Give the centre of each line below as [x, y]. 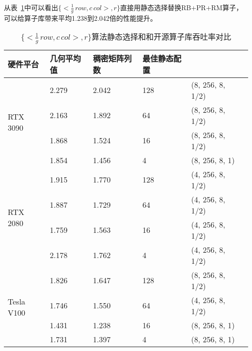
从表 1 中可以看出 [31, 7]
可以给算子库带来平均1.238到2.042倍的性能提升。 [80, 18]
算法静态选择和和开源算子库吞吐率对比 [161, 37]
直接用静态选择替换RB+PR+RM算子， [181, 7]
